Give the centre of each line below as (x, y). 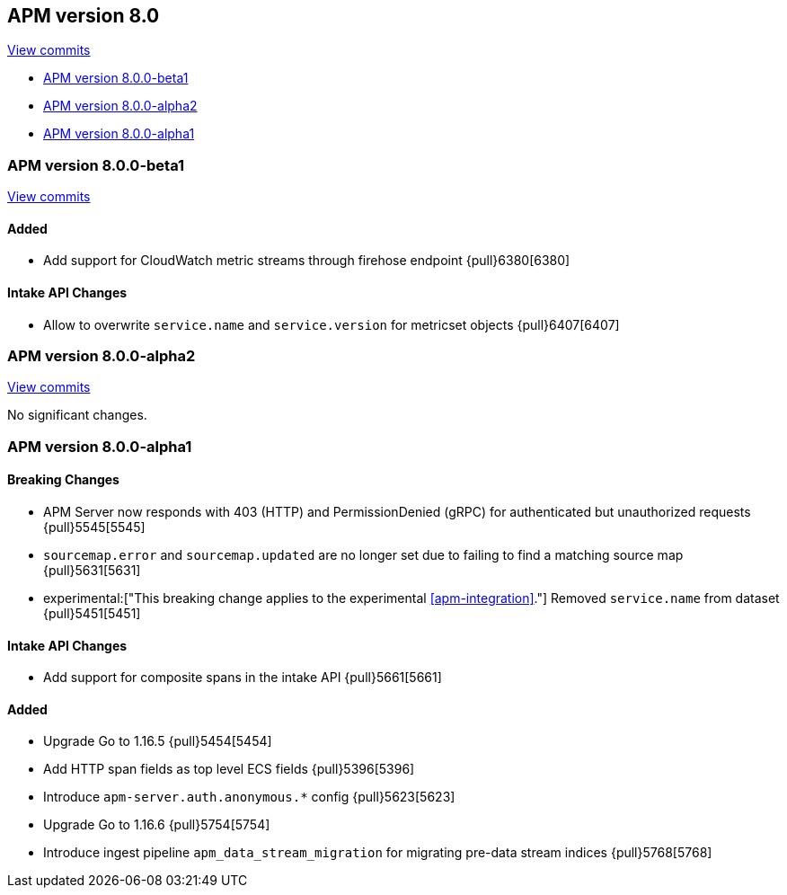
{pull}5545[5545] (94, 527)
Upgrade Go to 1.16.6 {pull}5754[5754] (157, 825)
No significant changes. (77, 415)
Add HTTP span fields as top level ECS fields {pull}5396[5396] (229, 769)
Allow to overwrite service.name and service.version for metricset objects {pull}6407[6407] (332, 324)
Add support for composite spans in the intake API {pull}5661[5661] (243, 678)
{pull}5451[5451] (92, 613)
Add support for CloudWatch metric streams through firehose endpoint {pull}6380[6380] (307, 261)
